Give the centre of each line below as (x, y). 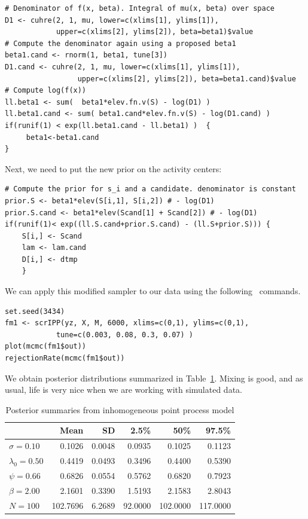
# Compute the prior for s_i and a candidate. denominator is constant (150, 189)
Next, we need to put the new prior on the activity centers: (113, 168)
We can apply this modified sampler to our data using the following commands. (153, 291)
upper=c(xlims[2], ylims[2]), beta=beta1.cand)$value (187, 79)
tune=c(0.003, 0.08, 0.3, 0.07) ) (124, 335)
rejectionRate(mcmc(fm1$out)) (65, 358)
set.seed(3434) (35, 311)
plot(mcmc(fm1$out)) (46, 346)
